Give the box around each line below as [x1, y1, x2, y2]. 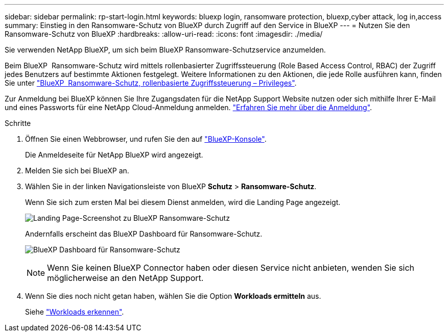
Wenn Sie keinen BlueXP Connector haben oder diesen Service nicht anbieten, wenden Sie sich [47, 263, 415, 273]
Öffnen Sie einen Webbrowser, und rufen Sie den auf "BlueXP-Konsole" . [25, 135, 267, 143]
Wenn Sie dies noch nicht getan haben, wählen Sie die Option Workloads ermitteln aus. [25, 292, 321, 300]
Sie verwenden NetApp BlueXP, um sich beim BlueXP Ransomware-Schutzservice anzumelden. [5, 45, 326, 54]
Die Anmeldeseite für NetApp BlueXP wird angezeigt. [25, 150, 203, 159]
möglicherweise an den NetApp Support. [47, 273, 204, 283]
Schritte [5, 119, 31, 127]
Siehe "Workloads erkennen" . [25, 307, 124, 316]
